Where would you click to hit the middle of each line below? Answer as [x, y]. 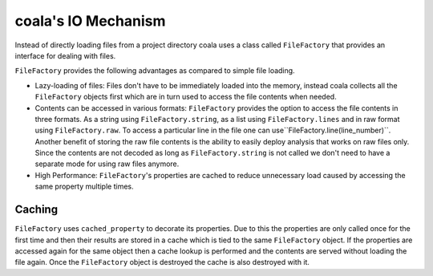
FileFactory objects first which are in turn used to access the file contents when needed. [186, 97]
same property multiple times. [84, 187]
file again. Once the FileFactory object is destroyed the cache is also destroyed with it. [162, 262]
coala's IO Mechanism [90, 21]
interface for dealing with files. [65, 55]
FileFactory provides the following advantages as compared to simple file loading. [155, 71]
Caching [36, 210]
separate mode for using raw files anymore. [107, 164]
